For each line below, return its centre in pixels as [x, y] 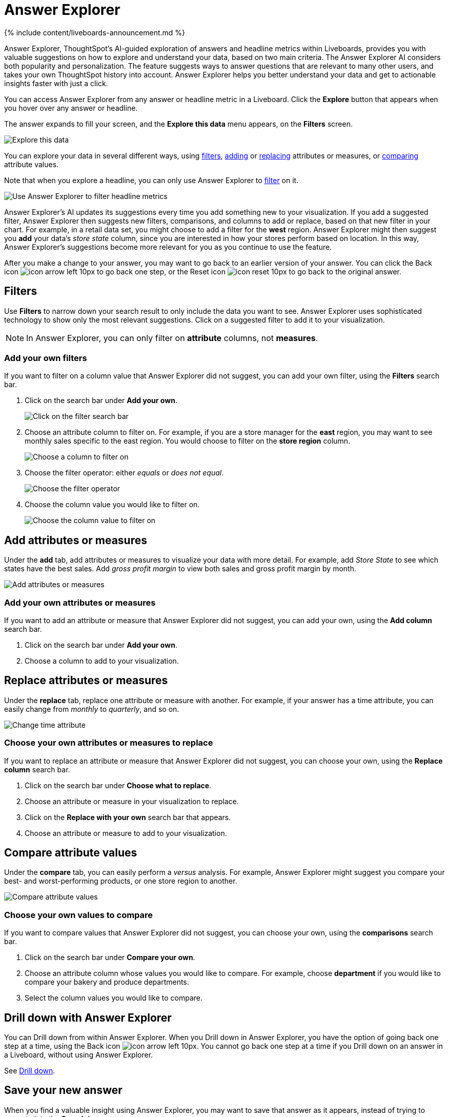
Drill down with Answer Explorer [88, 1018]
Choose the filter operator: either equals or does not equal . [124, 473]
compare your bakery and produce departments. [107, 982]
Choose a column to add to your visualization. [102, 661]
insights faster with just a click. [56, 83]
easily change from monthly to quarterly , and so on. [92, 709]
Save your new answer [63, 1090]
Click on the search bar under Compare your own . [110, 958]
